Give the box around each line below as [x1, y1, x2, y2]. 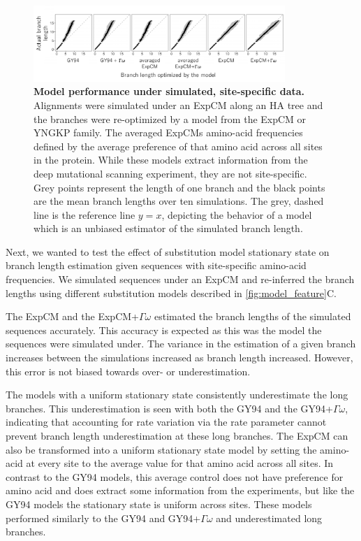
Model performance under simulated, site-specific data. [34, 84, 305, 99]
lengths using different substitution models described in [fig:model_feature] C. [6, 285, 337, 300]
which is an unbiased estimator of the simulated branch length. [34, 221, 303, 236]
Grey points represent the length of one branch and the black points [34, 180, 325, 194]
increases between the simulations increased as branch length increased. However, [6, 350, 353, 365]
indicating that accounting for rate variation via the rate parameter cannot [6, 414, 327, 429]
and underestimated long [216, 510, 323, 525]
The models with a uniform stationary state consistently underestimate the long [6, 387, 348, 402]
